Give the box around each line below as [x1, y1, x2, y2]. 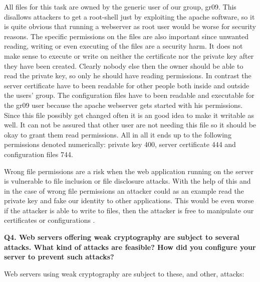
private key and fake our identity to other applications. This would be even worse [4, 195, 254, 206]
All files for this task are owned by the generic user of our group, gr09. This [4, 2, 236, 12]
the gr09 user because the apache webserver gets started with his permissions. [4, 99, 243, 110]
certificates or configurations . [4, 215, 95, 225]
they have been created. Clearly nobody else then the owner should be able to [4, 60, 243, 71]
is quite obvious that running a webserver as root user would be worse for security [4, 21, 256, 32]
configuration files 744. [4, 149, 73, 159]
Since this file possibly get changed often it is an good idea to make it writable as [4, 109, 254, 120]
